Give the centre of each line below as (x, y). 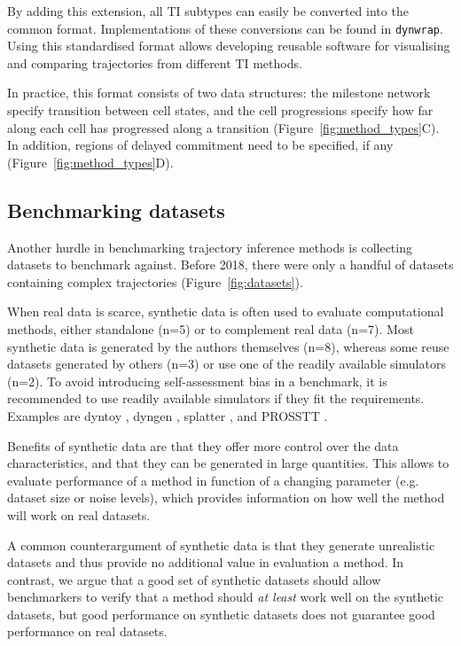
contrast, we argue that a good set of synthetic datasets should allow (194, 579)
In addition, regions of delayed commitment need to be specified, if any (200, 145)
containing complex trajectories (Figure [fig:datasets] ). (155, 281)
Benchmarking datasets (116, 210)
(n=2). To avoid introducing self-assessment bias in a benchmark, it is (197, 381)
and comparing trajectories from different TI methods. (155, 62)
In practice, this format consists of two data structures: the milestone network (219, 93)
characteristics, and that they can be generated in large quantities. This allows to (228, 463)
